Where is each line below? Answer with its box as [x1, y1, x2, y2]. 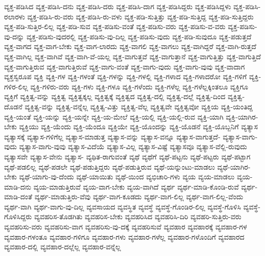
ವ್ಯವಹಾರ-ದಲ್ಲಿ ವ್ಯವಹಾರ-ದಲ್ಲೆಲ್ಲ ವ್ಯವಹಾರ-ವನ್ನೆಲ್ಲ [4, 241, 121, 252]
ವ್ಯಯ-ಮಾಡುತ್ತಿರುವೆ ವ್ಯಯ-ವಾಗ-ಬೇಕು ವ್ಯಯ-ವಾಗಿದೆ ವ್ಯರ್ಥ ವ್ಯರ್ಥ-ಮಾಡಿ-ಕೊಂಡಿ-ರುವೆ [33, 181, 239, 192]
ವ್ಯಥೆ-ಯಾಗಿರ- [217, 161, 251, 172]
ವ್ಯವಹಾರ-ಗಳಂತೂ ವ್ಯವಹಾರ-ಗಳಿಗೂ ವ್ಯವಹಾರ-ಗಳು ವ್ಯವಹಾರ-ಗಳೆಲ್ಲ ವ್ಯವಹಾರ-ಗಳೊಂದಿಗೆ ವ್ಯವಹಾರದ [4, 231, 245, 242]
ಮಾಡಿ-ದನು [4, 181, 32, 192]
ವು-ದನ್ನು [4, 31, 25, 41]
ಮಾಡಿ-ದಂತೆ [4, 191, 32, 202]
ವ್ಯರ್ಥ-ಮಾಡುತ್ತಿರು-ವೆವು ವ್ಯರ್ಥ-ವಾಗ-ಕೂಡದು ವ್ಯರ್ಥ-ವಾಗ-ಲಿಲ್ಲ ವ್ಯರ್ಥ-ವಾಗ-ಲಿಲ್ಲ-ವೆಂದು [34, 191, 244, 202]
